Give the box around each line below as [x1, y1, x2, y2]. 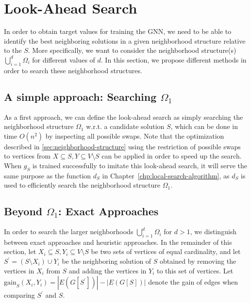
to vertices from [4, 151, 51, 161]
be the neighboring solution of [62, 256, 151, 266]
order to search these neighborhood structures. [4, 65, 142, 75]
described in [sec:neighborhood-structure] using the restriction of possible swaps [4, 141, 241, 151]
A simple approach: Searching [4, 89, 157, 104]
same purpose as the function [4, 170, 91, 180]
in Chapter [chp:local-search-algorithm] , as [102, 170, 230, 180]
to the [4, 45, 22, 55]
